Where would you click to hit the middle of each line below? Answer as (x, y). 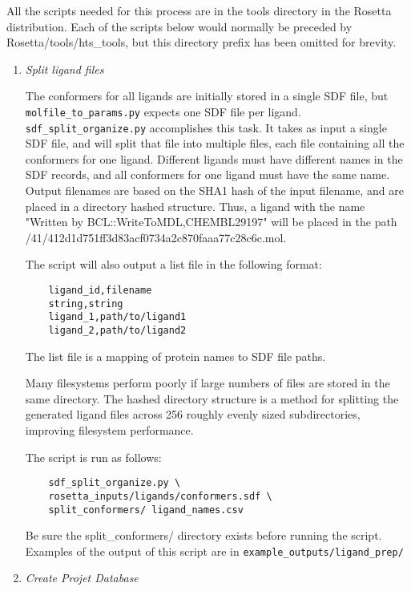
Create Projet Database (82, 578)
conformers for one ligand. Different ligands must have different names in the (214, 158)
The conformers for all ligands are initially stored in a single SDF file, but (207, 96)
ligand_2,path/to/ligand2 (117, 330)
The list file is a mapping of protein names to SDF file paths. (175, 356)
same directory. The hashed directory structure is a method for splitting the (212, 398)
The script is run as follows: (93, 457)
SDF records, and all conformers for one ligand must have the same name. (208, 174)
